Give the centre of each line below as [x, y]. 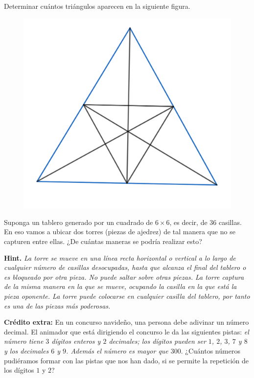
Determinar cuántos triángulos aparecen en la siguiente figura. [97, 6]
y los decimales [26, 350]
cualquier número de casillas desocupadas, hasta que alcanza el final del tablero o [125, 267]
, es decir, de [188, 222]
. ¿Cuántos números [210, 350]
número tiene [24, 341]
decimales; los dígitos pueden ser [157, 341]
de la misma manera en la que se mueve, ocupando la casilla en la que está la [120, 286]
